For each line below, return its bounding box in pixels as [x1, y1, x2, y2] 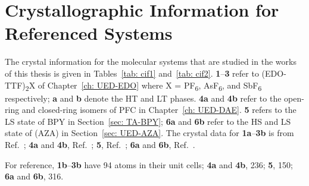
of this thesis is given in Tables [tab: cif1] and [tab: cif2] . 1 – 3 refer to [5, 67, 259, 79]
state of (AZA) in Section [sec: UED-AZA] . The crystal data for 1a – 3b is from [5, 127, 294, 139]
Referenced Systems [5, 21, 173, 45]
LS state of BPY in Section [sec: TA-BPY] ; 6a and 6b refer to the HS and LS [5, 115, 291, 127]
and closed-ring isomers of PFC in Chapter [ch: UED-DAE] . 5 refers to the [21, 103, 296, 116]
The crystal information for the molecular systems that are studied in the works [5, 55, 296, 68]
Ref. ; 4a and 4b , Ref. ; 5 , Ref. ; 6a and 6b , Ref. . [5, 138, 195, 150]
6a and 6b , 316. [5, 170, 64, 182]
